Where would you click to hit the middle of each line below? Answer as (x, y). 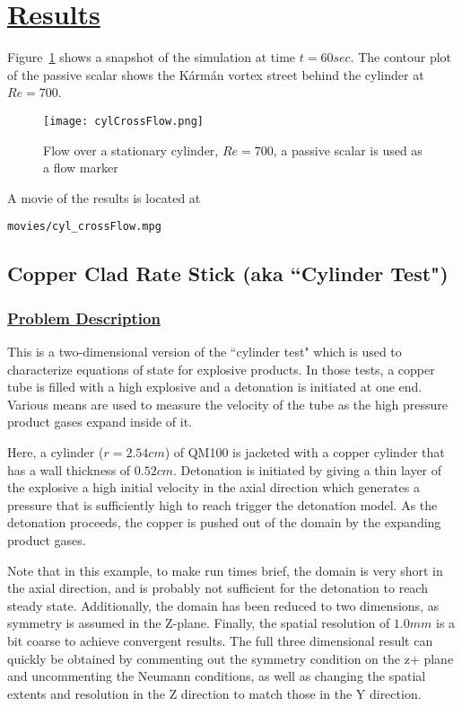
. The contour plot (401, 57)
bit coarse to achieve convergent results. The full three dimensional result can (220, 640)
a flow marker (81, 168)
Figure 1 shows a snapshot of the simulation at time (152, 57)
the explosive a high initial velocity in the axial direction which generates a (214, 487)
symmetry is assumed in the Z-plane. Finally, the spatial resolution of (199, 623)
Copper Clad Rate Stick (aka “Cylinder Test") (228, 274)
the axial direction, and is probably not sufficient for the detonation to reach (218, 588)
